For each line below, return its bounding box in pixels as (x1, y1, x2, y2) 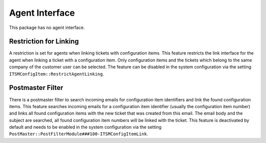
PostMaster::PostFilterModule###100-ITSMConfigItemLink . (9, 131, 148, 137)
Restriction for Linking (9, 37, 79, 46)
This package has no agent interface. (9, 25, 85, 30)
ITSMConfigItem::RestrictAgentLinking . (9, 71, 104, 77)
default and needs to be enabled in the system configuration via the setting (9, 124, 162, 130)
